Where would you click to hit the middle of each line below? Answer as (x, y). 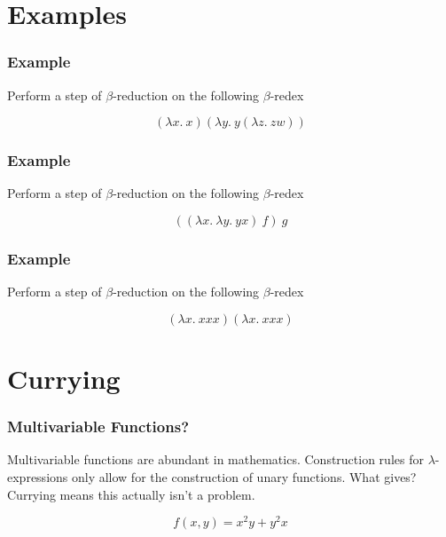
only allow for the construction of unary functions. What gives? (244, 477)
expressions (38, 477)
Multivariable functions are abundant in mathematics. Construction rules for (215, 459)
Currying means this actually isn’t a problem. (131, 494)
